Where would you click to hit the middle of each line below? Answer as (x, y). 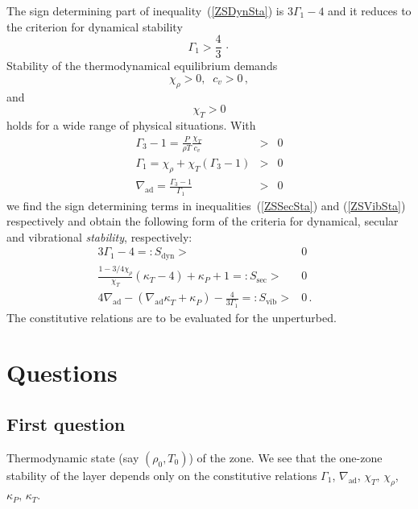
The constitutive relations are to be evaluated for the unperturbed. (172, 317)
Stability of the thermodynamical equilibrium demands (142, 66)
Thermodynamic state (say (73, 457)
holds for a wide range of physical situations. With (131, 125)
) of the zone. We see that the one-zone (286, 457)
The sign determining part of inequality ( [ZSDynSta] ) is (145, 10)
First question (66, 424)
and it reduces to (370, 10)
